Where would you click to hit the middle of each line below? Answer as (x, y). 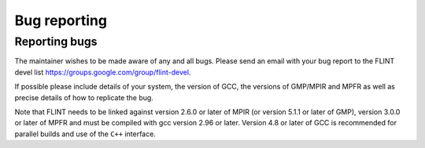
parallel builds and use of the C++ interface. (85, 134)
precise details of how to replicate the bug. (84, 97)
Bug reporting (61, 20)
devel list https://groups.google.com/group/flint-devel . (103, 72)
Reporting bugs (56, 42)
